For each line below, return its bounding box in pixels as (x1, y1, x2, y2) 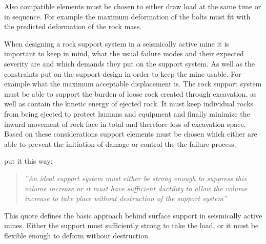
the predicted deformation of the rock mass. (4, 21, 142, 32)
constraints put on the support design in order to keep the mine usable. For (4, 68, 241, 79)
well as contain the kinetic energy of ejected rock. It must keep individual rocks (4, 98, 254, 109)
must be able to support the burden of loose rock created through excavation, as (4, 88, 257, 99)
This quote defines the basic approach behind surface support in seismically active (4, 210, 262, 220)
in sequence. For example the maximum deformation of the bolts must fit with (4, 11, 251, 21)
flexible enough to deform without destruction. (4, 230, 150, 240)
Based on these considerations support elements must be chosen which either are (4, 128, 257, 139)
